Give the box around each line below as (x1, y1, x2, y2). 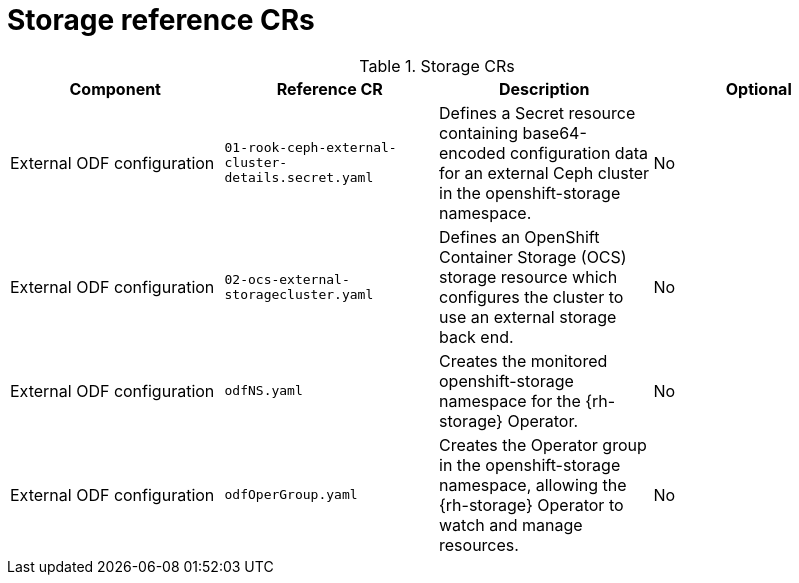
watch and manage (439, 514, 583, 535)
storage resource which (439, 266, 618, 287)
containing (439, 122, 518, 143)
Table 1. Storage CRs (359, 55, 515, 76)
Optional (725, 78, 792, 99)
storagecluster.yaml (224, 286, 374, 302)
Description (499, 78, 590, 99)
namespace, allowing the (439, 474, 627, 495)
